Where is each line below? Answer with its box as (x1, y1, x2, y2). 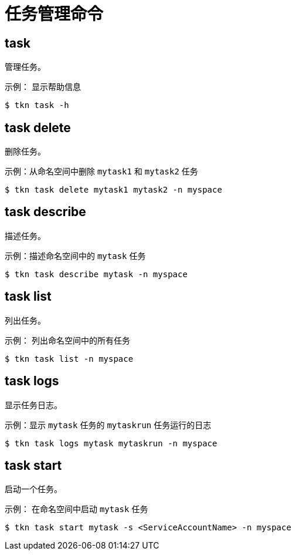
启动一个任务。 (5, 484, 62, 495)
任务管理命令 (5, 4, 104, 24)
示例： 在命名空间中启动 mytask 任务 (5, 504, 148, 514)
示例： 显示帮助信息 (5, 82, 81, 92)
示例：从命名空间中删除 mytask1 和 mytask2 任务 (5, 166, 198, 177)
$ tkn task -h (5, 100, 69, 110)
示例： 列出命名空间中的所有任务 (5, 335, 130, 345)
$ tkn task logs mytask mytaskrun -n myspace (5, 438, 217, 448)
